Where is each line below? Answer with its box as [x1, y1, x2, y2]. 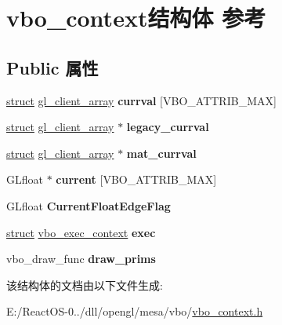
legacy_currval [126, 119, 209, 135]
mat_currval [126, 144, 197, 161]
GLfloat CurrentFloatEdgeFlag [6, 197, 171, 214]
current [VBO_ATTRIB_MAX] [56, 171, 217, 188]
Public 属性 [6, 55, 99, 79]
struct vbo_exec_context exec [6, 224, 156, 240]
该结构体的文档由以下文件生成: [6, 276, 163, 293]
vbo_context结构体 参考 [6, 2, 266, 34]
